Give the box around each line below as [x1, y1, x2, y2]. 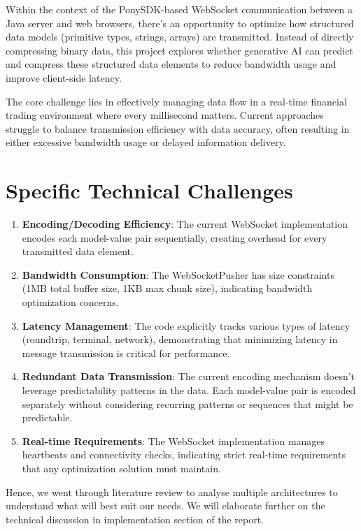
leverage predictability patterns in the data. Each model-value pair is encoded [22, 383, 356, 397]
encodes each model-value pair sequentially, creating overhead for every [22, 230, 327, 245]
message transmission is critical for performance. [22, 345, 230, 360]
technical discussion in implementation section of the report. [6, 511, 264, 526]
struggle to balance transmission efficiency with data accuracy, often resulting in [6, 121, 350, 136]
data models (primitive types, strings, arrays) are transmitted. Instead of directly [6, 29, 354, 44]
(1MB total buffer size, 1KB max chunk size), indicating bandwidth [22, 281, 313, 296]
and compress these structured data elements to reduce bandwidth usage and [6, 57, 337, 71]
